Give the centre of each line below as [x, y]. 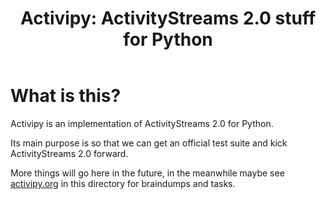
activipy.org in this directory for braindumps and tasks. [123, 183]
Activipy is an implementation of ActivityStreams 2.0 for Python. [142, 123]
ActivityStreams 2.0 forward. [69, 153]
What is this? [66, 96]
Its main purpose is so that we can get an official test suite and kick [149, 143]
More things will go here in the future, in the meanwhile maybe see [147, 173]
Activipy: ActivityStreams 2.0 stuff [168, 18]
